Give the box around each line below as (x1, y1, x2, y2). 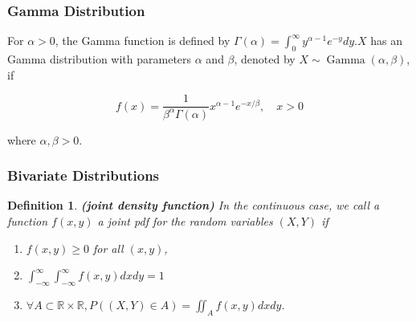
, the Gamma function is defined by (55, 32, 230, 49)
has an (370, 32, 403, 49)
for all (92, 239, 124, 256)
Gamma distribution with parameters (7, 51, 192, 67)
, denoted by (234, 51, 296, 67)
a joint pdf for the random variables (97, 213, 273, 230)
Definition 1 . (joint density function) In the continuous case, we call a (7, 197, 380, 214)
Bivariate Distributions (7, 165, 160, 185)
